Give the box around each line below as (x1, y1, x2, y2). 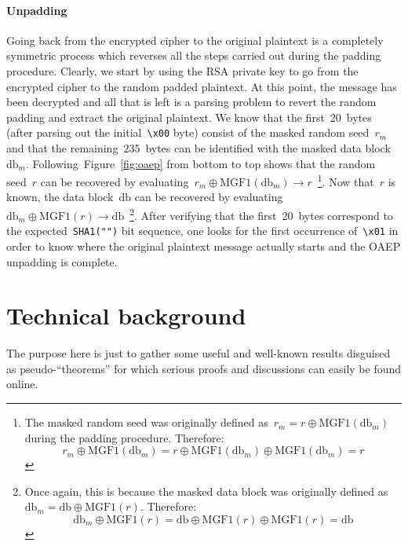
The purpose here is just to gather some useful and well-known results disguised (6, 345, 391, 361)
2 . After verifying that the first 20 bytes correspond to (129, 205, 393, 223)
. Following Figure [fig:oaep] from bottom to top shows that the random (25, 155, 376, 171)
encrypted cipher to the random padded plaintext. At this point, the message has (6, 78, 397, 94)
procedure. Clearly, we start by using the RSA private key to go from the (6, 62, 359, 79)
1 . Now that (317, 171, 374, 189)
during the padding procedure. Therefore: (24, 429, 224, 445)
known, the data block (6, 189, 114, 205)
